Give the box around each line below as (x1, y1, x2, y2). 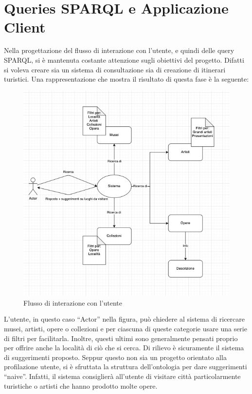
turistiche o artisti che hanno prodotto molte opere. (4, 380, 158, 391)
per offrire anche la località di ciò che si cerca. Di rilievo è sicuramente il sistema (4, 343, 244, 353)
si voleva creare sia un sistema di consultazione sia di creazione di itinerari (4, 64, 226, 74)
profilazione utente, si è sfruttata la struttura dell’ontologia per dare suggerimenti (4, 361, 247, 372)
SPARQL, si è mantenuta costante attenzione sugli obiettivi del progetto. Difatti (4, 54, 244, 65)
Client (4, 17, 46, 37)
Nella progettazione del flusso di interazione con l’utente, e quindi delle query (4, 45, 234, 55)
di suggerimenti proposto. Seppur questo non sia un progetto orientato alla (4, 352, 227, 362)
